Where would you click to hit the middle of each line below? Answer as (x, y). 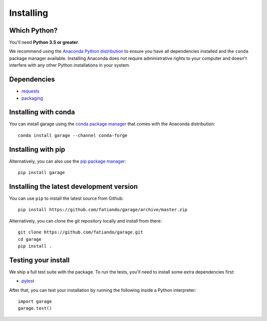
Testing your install (39, 260)
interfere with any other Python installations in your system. (70, 65)
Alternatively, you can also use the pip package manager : (67, 161)
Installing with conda (42, 112)
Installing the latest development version (73, 186)
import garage (35, 301)
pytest (28, 281)
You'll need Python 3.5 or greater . (44, 43)
